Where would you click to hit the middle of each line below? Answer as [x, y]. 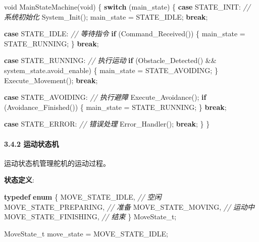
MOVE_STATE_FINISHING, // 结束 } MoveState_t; [90, 217]
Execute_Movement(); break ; [51, 80]
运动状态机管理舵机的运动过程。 [57, 163]
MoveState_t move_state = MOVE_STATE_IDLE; [86, 233]
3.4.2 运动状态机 [32, 143]
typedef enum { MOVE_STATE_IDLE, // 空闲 [83, 196]
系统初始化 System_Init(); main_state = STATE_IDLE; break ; [106, 16]
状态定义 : [19, 180]
